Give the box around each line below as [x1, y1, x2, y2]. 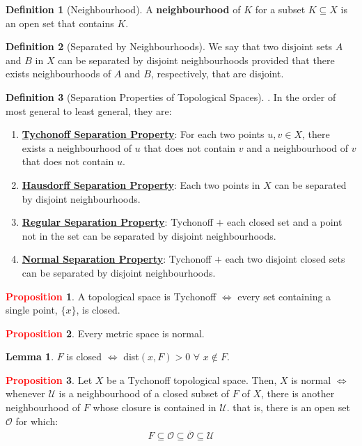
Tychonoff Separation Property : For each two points [22, 127, 265, 141]
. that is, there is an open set [226, 400, 350, 415]
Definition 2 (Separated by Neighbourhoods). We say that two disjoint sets [6, 39, 333, 54]
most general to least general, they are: [6, 103, 172, 118]
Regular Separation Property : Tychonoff [22, 215, 213, 229]
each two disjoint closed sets [225, 252, 345, 266]
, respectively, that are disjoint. [150, 66, 284, 81]
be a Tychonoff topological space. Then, [107, 372, 277, 387]
